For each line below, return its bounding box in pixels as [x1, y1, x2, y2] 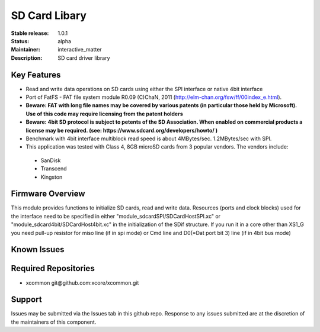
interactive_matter [57, 46, 102, 53]
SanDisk [40, 157, 61, 164]
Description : [11, 54, 43, 62]
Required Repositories [11, 263, 95, 273]
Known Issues [11, 244, 65, 254]
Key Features [11, 70, 61, 80]
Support [11, 295, 42, 305]
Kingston [40, 173, 63, 180]
